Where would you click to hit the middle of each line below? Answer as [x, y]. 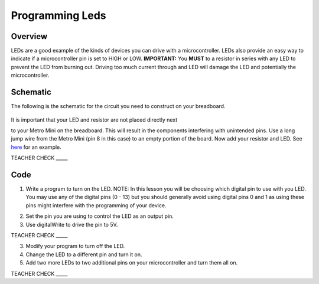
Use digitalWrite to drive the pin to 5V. [72, 224]
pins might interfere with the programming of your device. [96, 205]
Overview [29, 36]
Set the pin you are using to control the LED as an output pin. [100, 216]
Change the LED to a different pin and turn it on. [84, 254]
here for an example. [36, 147]
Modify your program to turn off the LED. [75, 246]
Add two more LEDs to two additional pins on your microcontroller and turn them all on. [132, 263]
